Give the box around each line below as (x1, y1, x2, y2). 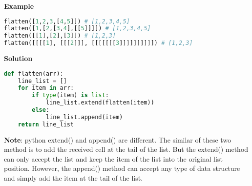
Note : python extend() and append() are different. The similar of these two (4, 134, 231, 145)
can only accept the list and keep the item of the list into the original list (4, 153, 223, 164)
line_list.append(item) (45, 113, 123, 121)
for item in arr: (18, 84, 74, 92)
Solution (4, 53, 33, 63)
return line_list (18, 121, 74, 128)
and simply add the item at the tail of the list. (4, 173, 143, 183)
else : (32, 106, 50, 114)
